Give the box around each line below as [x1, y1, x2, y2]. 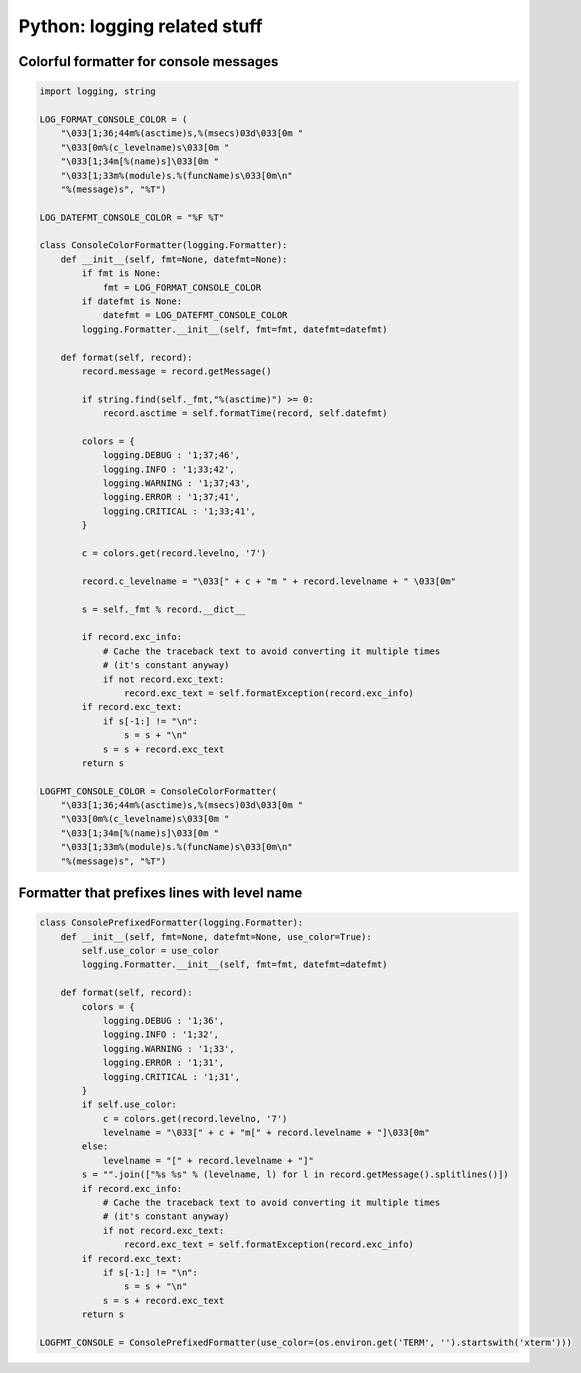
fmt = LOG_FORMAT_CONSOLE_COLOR [102, 281, 262, 293]
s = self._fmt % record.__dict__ [81, 603, 246, 615]
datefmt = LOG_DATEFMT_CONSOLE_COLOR [102, 310, 288, 321]
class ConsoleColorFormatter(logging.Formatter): [39, 240, 288, 251]
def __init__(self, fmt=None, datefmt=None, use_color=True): [60, 931, 372, 942]
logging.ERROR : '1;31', [102, 1057, 225, 1069]
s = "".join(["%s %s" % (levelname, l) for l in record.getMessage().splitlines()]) [81, 1169, 509, 1180]
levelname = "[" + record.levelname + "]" [102, 1155, 314, 1166]
